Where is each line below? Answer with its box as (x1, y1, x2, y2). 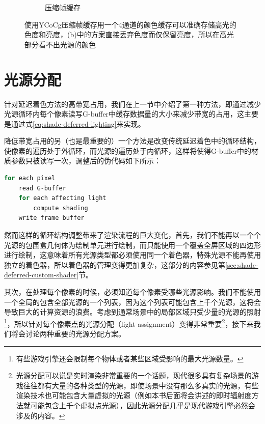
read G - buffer (18, 184, 66, 192)
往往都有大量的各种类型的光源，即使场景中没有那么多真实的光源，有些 (23, 380, 259, 390)
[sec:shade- (225, 259, 258, 270)
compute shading (33, 204, 88, 212)
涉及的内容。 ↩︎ (16, 410, 65, 420)
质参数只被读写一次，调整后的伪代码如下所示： (4, 155, 161, 166)
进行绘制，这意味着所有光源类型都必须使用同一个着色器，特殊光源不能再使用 (4, 249, 261, 260)
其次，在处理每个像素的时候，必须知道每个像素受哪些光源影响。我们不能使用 (4, 287, 261, 297)
